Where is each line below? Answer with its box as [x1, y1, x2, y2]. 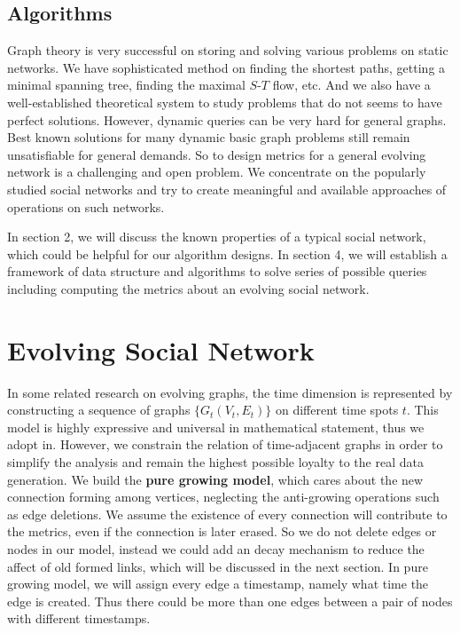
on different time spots [275, 400, 399, 419]
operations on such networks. [7, 197, 165, 216]
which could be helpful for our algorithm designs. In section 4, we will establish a [7, 244, 448, 263]
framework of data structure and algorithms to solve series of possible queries [7, 262, 427, 281]
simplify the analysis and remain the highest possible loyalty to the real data [7, 453, 424, 471]
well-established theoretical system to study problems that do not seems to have [7, 92, 442, 111]
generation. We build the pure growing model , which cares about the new [7, 470, 424, 488]
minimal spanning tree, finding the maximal [7, 75, 246, 94]
